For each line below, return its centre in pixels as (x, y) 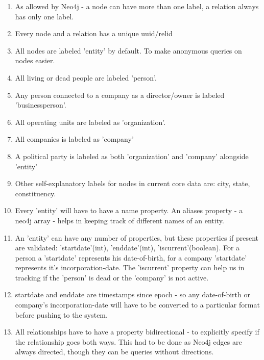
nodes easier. (35, 60)
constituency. (35, 193)
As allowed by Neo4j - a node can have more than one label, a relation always (137, 6)
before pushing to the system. (61, 314)
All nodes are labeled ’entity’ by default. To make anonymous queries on (128, 50)
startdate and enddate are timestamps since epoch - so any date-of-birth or (133, 294)
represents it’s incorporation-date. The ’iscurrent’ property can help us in (130, 267)
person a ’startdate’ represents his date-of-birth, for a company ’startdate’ (131, 257)
